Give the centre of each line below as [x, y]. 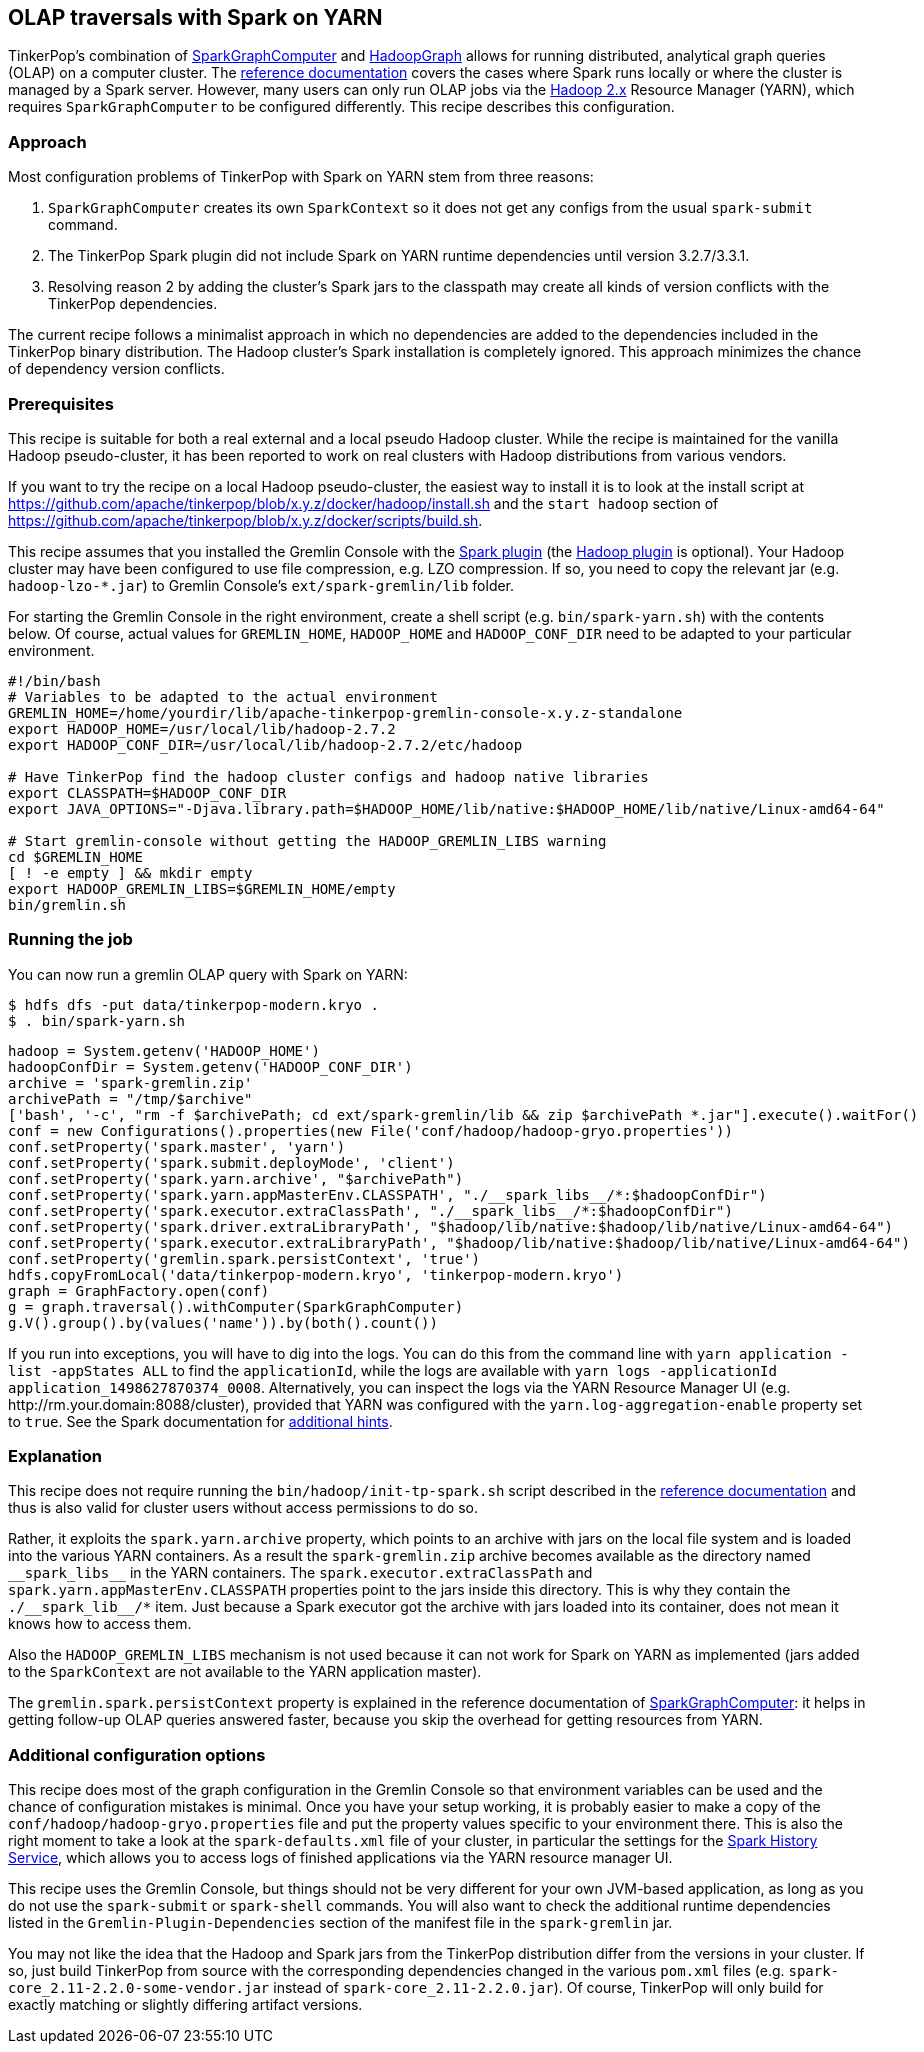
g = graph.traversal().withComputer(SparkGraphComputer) [236, 1306]
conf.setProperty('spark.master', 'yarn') [177, 1146]
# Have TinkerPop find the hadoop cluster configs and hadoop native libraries [328, 776]
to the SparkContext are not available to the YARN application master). [245, 1672]
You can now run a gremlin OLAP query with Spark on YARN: [208, 974]
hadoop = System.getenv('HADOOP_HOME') [164, 1050]
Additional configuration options [137, 1754]
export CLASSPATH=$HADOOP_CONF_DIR [147, 792]
